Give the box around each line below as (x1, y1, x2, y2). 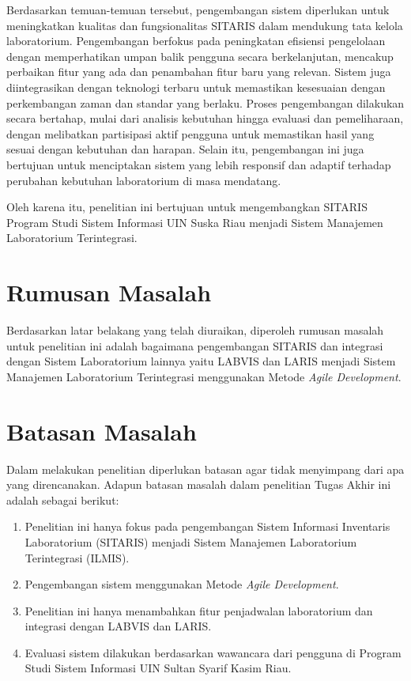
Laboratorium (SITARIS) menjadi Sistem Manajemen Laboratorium (25, 533, 357, 550)
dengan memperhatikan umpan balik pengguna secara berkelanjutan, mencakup (6, 47, 394, 64)
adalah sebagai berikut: (6, 491, 119, 508)
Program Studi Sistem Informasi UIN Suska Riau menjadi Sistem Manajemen (6, 214, 383, 230)
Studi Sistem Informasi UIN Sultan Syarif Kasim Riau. (25, 660, 292, 676)
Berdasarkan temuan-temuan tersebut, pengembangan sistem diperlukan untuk (6, 2, 390, 17)
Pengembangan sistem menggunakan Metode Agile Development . (25, 576, 339, 592)
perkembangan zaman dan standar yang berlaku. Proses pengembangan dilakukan (6, 94, 405, 111)
